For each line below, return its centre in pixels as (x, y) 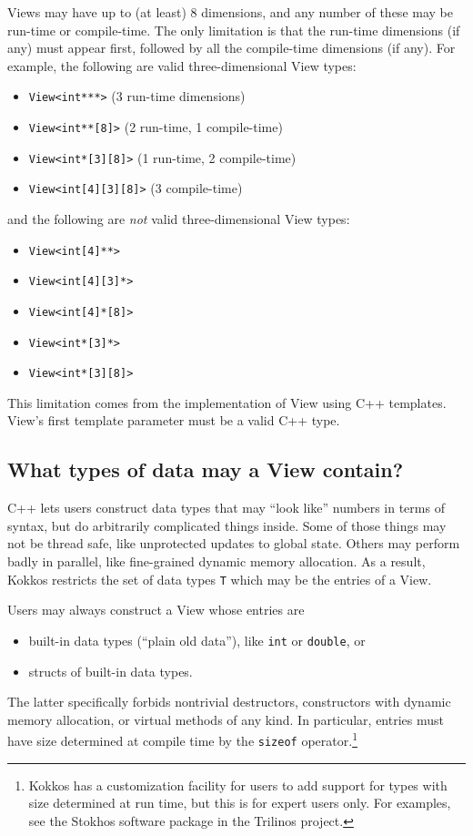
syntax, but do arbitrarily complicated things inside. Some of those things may (227, 525)
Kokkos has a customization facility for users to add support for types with (238, 785)
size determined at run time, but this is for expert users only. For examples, (240, 803)
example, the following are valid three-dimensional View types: (182, 65)
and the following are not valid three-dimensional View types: (179, 219)
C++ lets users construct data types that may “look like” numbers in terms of (226, 508)
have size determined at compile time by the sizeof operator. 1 (182, 739)
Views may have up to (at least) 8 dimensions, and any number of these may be (230, 12)
